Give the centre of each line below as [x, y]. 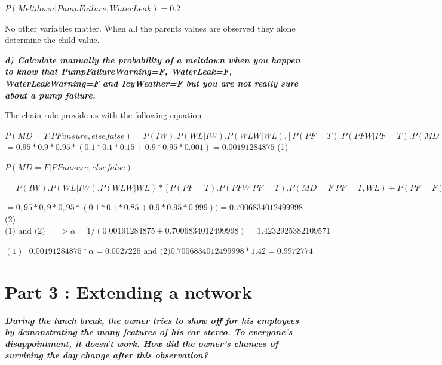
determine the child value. [52, 40]
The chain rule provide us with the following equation [103, 115]
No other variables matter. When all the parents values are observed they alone [150, 28]
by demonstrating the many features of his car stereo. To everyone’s [149, 332]
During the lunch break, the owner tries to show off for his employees [152, 320]
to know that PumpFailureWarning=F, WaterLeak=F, [119, 71]
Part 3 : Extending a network [129, 291]
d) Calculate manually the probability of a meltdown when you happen [153, 59]
